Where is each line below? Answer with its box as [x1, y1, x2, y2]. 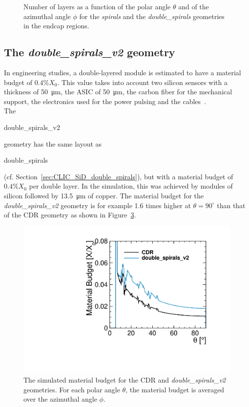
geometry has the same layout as [4, 138, 102, 149]
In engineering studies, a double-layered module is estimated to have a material [4, 67, 241, 77]
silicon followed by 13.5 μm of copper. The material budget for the [4, 190, 204, 200]
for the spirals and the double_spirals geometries [79, 11, 225, 21]
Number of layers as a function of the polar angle [23, 1, 171, 11]
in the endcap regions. [23, 21, 89, 31]
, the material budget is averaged [125, 384, 225, 394]
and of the [178, 1, 209, 11]
